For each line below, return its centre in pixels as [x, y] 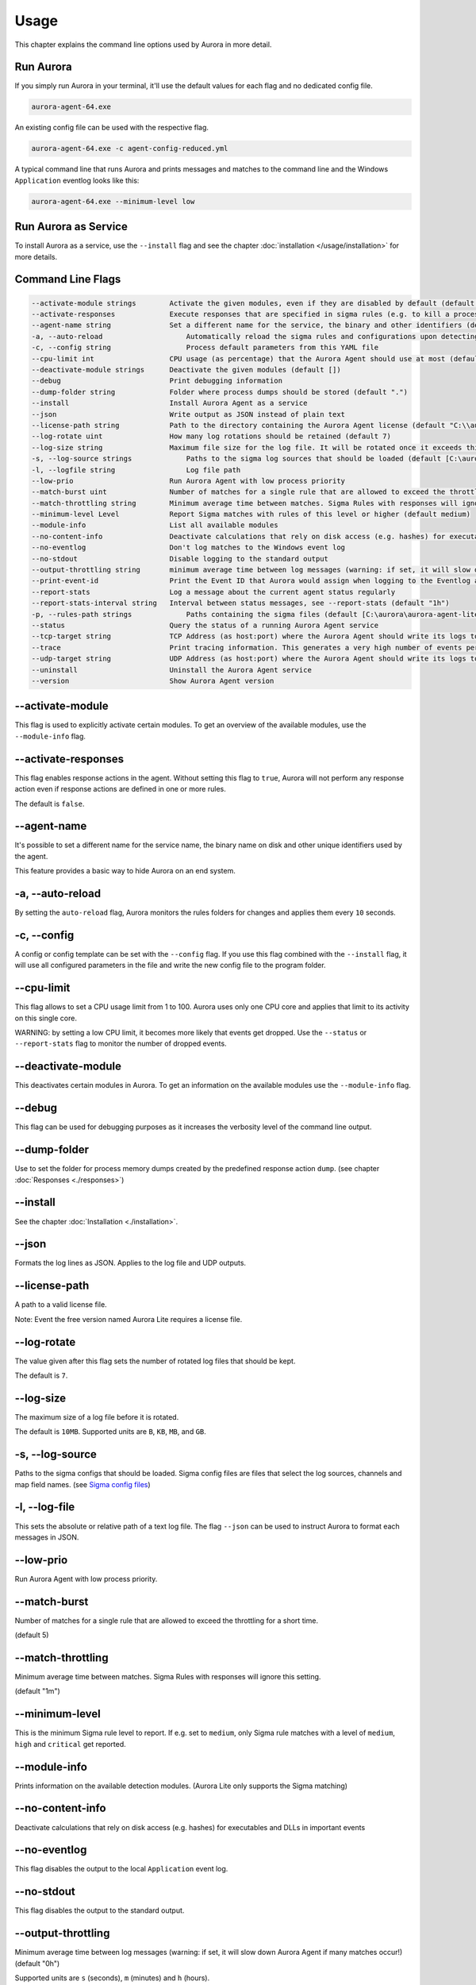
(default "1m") [38, 1691]
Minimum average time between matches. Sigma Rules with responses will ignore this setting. [168, 1677]
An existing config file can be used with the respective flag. [112, 128]
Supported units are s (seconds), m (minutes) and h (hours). [112, 1978]
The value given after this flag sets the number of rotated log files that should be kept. [155, 1361]
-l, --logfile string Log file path [136, 470]
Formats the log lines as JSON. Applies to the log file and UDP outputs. [130, 1263]
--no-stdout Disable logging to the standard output [180, 559]
